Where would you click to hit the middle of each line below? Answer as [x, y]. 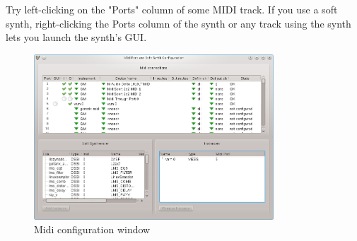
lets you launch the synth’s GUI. [76, 37]
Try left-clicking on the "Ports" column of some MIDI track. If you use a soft [172, 9]
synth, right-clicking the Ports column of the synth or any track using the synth [178, 23]
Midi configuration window [92, 229]
